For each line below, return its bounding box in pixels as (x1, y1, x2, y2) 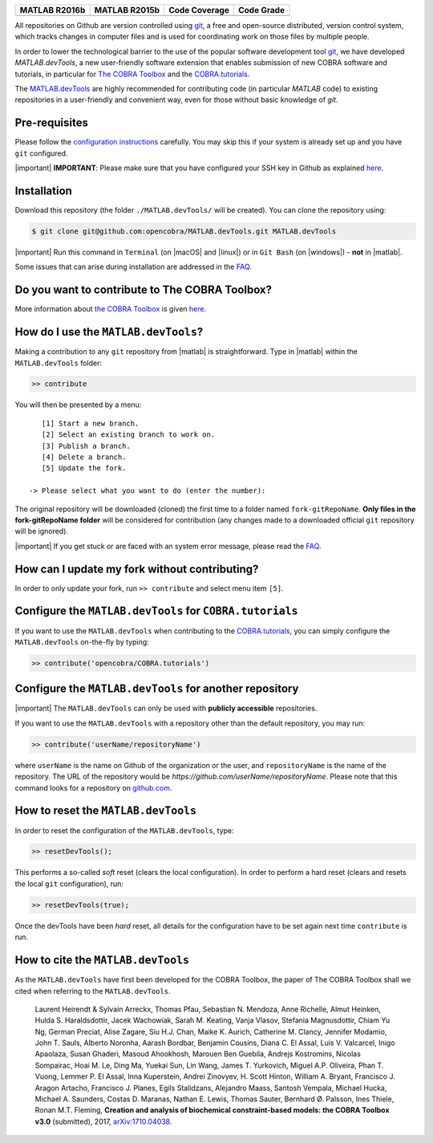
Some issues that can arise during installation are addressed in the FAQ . (14, 262, 253, 272)
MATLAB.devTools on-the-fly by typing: (14, 637, 150, 646)
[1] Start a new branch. (41, 418, 140, 428)
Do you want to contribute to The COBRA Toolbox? (14, 283, 273, 297)
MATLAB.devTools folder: (14, 358, 102, 368)
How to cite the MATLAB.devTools (14, 954, 190, 967)
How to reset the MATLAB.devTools (14, 803, 196, 818)
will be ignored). (14, 527, 68, 536)
